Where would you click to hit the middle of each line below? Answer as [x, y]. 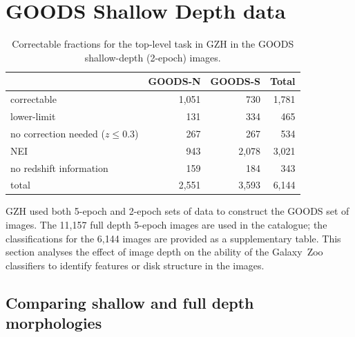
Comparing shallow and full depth [130, 302]
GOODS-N [174, 81]
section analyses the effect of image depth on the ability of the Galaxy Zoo [164, 252]
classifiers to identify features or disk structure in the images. [135, 265]
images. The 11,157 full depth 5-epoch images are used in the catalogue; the [166, 225]
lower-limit [33, 116]
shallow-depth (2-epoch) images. [153, 57]
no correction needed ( [58, 133]
